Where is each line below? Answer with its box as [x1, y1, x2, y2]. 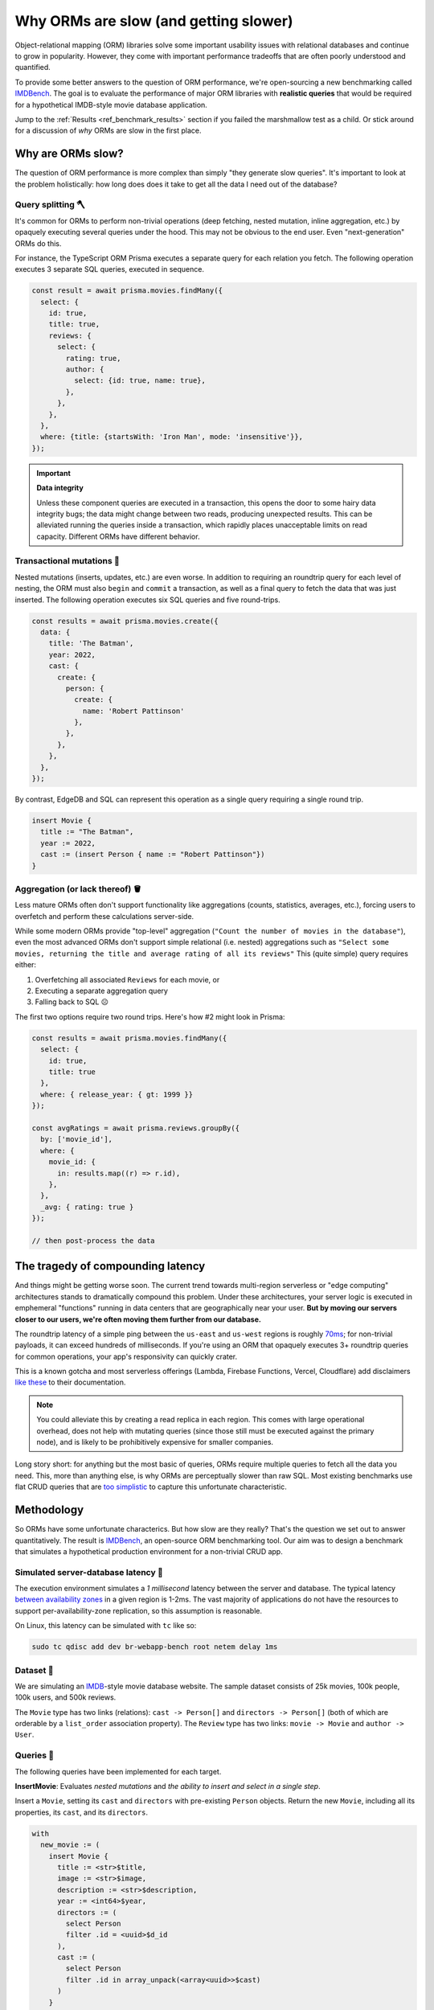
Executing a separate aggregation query [35, 986, 169, 996]
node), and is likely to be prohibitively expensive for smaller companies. [36, 1438, 273, 1447]
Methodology [14, 1503, 84, 1517]
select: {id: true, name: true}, [73, 376, 207, 385]
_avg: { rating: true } [40, 1202, 134, 1212]
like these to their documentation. [14, 1377, 126, 1387]
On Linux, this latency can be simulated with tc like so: [14, 1621, 197, 1631]
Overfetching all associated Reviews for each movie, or [35, 974, 220, 984]
